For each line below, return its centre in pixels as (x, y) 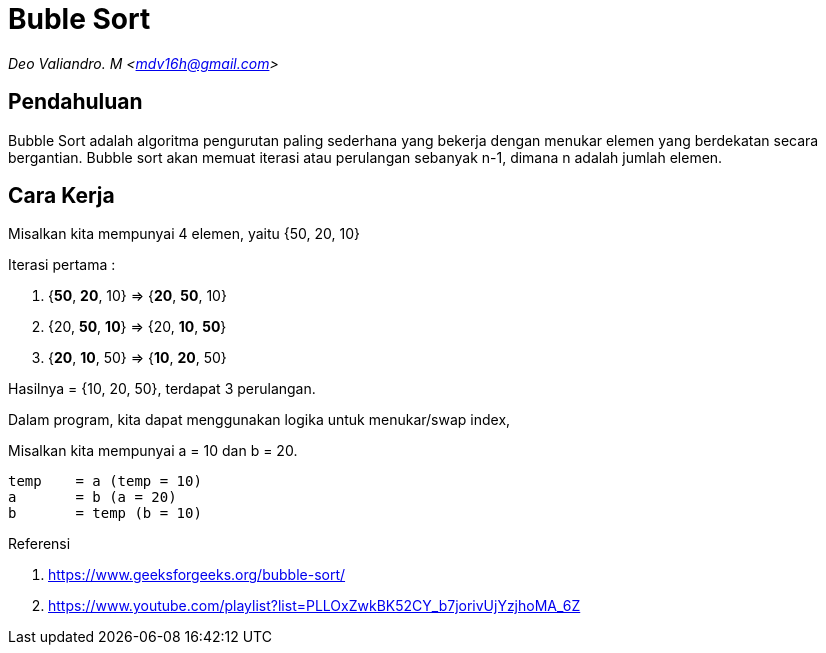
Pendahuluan (75, 102)
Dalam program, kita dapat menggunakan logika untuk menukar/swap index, (259, 420)
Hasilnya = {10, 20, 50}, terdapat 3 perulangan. (162, 389)
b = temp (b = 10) (105, 513)
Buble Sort (79, 19)
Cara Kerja (61, 196)
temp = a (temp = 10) (105, 481)
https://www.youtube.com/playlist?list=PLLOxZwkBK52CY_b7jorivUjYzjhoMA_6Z (314, 606)
